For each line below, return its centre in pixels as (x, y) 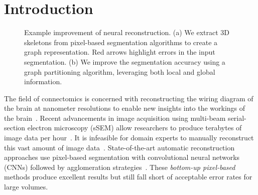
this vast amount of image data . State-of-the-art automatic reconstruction (119, 147)
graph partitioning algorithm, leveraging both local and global (120, 71)
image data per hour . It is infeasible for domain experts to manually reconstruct (129, 138)
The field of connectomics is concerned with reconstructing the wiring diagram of (129, 98)
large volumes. (26, 187)
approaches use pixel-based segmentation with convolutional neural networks (122, 157)
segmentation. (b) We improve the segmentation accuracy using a (125, 61)
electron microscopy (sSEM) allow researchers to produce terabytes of (135, 128)
